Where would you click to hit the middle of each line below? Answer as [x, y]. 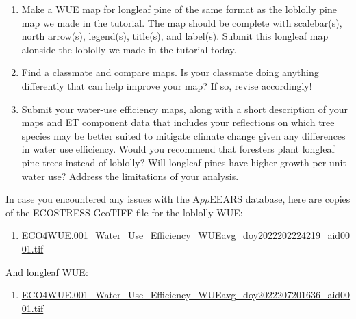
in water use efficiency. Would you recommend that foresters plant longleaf [178, 149]
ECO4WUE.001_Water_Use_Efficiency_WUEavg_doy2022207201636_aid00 [186, 295]
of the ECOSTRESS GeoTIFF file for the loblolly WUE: [124, 212]
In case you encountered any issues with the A [103, 199]
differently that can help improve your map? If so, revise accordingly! [167, 85]
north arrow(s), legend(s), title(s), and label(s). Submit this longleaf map [175, 36]
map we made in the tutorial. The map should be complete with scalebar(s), [182, 22]
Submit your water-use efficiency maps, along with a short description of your [185, 109]
